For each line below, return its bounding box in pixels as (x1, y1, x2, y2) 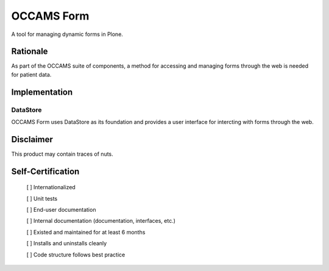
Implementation (11, 87, 73, 97)
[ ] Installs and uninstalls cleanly (26, 240, 107, 247)
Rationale (11, 46, 48, 57)
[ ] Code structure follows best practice (26, 251, 126, 258)
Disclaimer (11, 134, 53, 145)
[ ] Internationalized (26, 184, 76, 191)
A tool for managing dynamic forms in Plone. (11, 31, 123, 38)
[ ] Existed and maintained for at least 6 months (26, 228, 146, 236)
